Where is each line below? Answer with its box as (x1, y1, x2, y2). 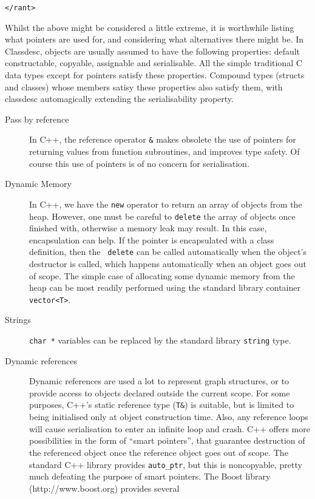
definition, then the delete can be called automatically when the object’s (29, 245, 307, 258)
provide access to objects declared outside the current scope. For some (29, 386, 290, 399)
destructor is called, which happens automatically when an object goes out (29, 257, 307, 270)
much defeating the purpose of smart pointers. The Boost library (29, 470, 271, 483)
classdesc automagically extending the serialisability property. (5, 92, 234, 105)
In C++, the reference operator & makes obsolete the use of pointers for (29, 133, 296, 146)
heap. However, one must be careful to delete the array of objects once (29, 209, 296, 222)
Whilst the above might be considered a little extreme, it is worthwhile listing (5, 21, 294, 33)
